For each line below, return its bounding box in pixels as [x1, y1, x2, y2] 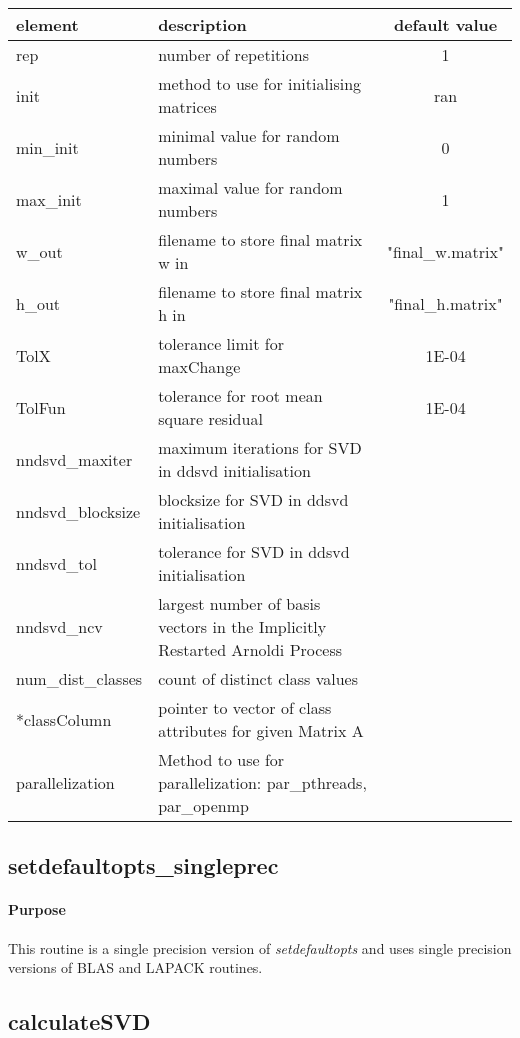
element [16, 13, 79, 36]
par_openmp [158, 794, 249, 817]
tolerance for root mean [158, 384, 323, 407]
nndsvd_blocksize [16, 499, 141, 523]
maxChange [158, 355, 241, 378]
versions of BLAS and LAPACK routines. [8, 957, 263, 978]
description [158, 13, 247, 36]
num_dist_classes [16, 667, 143, 690]
